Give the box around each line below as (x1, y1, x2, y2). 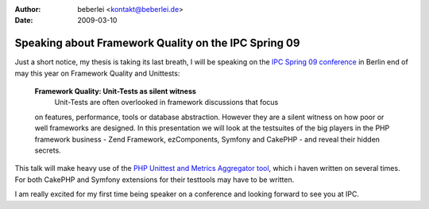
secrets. (34, 145, 61, 155)
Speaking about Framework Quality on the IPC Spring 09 (14, 37, 300, 50)
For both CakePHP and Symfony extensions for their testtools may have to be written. (14, 175, 295, 184)
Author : (14, 5, 41, 14)
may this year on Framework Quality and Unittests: (14, 68, 180, 78)
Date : (14, 16, 33, 25)
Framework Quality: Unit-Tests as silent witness (34, 87, 196, 96)
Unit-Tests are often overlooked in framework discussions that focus (54, 98, 279, 107)
